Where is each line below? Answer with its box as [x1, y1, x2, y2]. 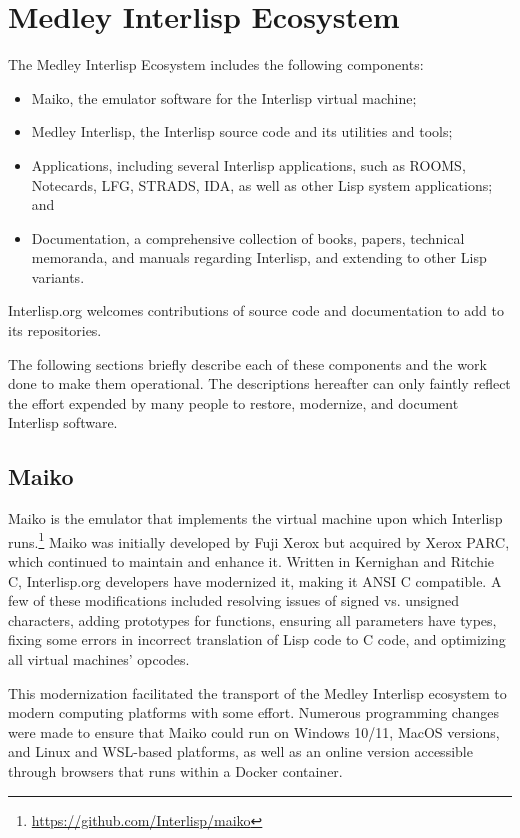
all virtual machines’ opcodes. [8, 649, 190, 670]
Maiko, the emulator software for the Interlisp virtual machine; [31, 87, 417, 108]
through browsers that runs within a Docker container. [8, 761, 343, 782]
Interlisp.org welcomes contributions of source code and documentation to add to [8, 300, 504, 321]
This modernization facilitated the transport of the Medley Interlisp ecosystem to [8, 682, 507, 703]
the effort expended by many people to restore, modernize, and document [8, 392, 459, 413]
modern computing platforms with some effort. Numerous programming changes [8, 702, 499, 723]
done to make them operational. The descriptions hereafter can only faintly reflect [8, 373, 511, 394]
